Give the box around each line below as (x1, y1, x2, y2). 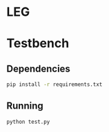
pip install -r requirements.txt (6, 81, 103, 88)
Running (6, 100, 44, 112)
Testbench (6, 36, 70, 52)
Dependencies (6, 63, 70, 74)
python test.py (6, 118, 50, 125)
